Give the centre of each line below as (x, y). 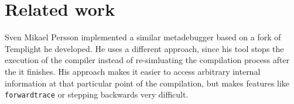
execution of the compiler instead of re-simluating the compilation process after (147, 60)
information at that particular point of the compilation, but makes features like (147, 83)
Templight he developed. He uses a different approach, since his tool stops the (144, 48)
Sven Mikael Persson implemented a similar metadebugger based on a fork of (143, 37)
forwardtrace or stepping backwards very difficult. (97, 94)
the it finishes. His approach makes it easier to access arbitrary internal (133, 71)
